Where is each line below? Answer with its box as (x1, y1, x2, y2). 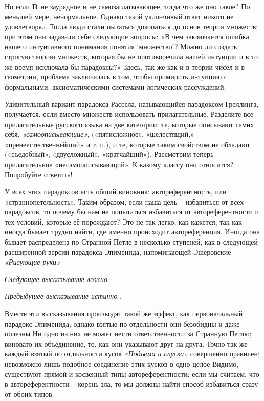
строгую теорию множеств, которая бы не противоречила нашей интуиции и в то (5, 51, 258, 62)
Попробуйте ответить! (5, 169, 73, 179)
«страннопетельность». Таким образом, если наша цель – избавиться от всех (5, 196, 244, 207)
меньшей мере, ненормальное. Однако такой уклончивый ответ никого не (5, 11, 234, 22)
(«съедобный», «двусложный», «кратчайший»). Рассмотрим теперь (5, 149, 214, 159)
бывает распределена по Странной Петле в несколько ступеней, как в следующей (5, 236, 258, 247)
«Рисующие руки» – (5, 256, 67, 267)
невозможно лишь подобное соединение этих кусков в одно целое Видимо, (5, 358, 239, 369)
